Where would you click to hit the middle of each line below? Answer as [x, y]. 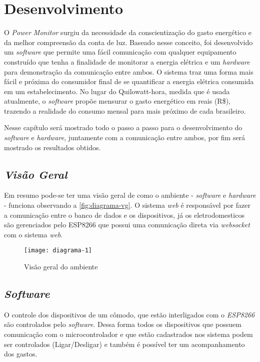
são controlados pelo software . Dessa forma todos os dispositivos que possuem [123, 324]
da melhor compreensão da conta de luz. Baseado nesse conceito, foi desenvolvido [128, 42]
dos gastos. [21, 354]
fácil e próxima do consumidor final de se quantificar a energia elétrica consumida [129, 81]
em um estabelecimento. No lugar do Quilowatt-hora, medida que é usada [117, 91]
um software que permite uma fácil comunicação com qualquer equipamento [120, 52]
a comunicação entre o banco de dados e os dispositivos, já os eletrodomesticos [124, 215]
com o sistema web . [33, 234]
